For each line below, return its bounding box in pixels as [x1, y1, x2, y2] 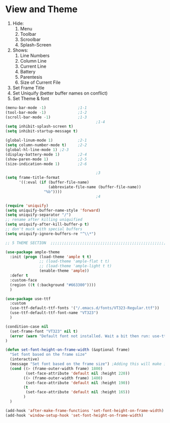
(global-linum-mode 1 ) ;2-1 [5, 138, 87, 143]
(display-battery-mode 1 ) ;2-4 [5, 152, 87, 157]
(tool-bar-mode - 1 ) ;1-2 [5, 110, 87, 115]
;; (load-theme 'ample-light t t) [39, 264, 112, 269]
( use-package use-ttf [5, 296, 51, 301]
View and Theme [5, 4, 78, 15]
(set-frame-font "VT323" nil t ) [10, 328, 78, 334]
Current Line [20, 63, 47, 69]
